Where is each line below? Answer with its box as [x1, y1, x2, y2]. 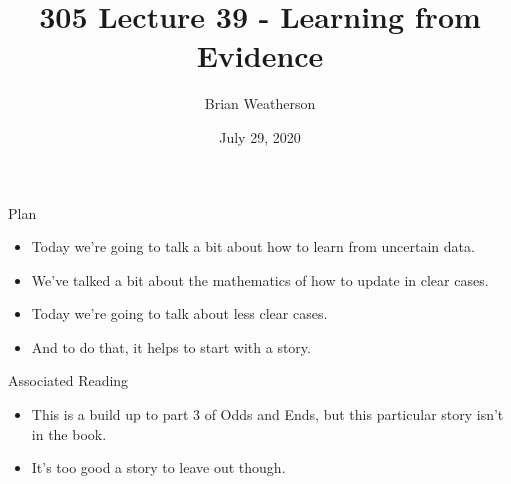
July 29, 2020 [219, 126, 301, 147]
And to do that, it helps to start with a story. [31, 336, 311, 357]
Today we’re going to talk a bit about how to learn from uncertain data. [31, 236, 475, 257]
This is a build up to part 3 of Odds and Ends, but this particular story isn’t [31, 404, 504, 425]
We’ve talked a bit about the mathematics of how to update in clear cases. [31, 269, 489, 290]
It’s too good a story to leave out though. [31, 457, 286, 478]
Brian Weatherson [204, 93, 316, 114]
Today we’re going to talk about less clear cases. [31, 303, 328, 324]
